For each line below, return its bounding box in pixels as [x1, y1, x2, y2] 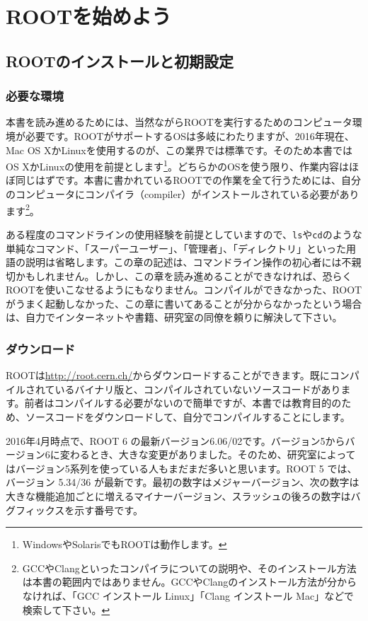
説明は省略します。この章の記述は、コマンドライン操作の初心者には [25, 255, 342, 269]
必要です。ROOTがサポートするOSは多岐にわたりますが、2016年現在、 [25, 128, 355, 143]
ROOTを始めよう [6, 1, 172, 30]
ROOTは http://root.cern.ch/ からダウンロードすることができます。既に [6, 368, 330, 383]
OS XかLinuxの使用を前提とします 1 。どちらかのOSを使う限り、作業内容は [6, 157, 350, 173]
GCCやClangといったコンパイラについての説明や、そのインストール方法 [22, 560, 357, 575]
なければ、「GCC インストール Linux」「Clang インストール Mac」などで [22, 588, 354, 603]
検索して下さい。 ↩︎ [22, 602, 110, 617]
